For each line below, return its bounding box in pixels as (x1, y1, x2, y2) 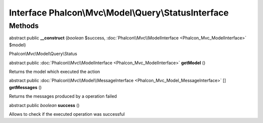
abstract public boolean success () (9, 102, 80, 108)
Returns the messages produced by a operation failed (9, 93, 117, 99)
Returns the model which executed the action (9, 69, 100, 74)
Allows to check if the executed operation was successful (9, 111, 125, 117)
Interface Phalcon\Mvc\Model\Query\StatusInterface (9, 7, 229, 18)
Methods (9, 21, 39, 30)
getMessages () (9, 84, 42, 90)
